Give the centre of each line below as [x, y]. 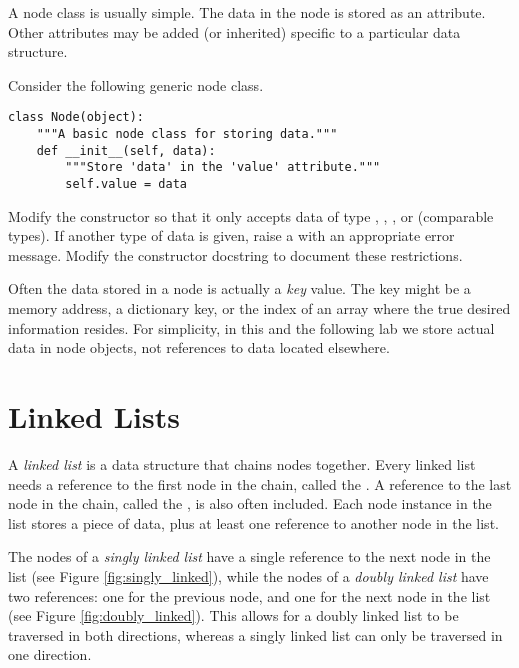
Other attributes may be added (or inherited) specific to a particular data [234, 31]
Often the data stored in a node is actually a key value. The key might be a [239, 288]
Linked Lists [94, 416]
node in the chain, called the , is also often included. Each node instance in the [250, 503]
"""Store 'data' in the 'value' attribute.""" [223, 167]
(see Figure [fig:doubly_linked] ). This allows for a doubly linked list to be [233, 615]
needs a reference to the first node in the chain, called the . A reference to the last [260, 483]
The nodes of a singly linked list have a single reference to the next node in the [249, 556]
